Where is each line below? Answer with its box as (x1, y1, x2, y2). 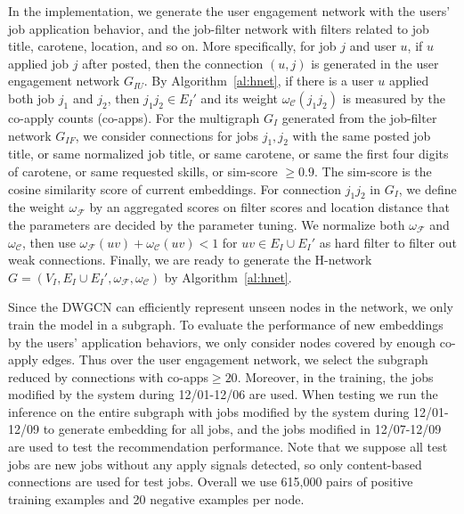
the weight (8, 198, 65, 216)
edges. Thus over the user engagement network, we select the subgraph (42, 350, 428, 369)
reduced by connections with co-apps (8, 367, 208, 386)
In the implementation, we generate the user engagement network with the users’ (8, 2, 451, 20)
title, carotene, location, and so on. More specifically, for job (8, 37, 337, 55)
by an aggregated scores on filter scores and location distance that (89, 198, 451, 216)
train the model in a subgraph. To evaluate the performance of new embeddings (8, 314, 444, 333)
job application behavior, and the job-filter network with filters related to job (8, 19, 429, 37)
